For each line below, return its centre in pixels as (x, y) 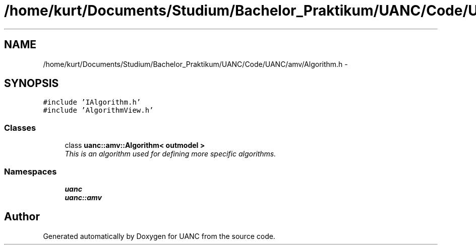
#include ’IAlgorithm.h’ (92, 102)
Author (22, 217)
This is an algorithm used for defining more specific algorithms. (170, 154)
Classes (20, 128)
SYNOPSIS (32, 84)
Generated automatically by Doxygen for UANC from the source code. (159, 236)
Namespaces (31, 171)
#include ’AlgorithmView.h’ (98, 110)
